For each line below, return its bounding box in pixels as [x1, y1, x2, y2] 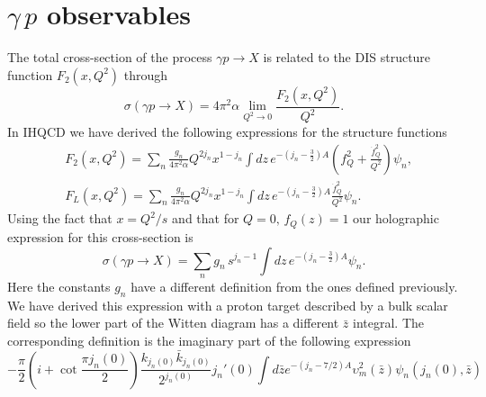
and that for [172, 209, 239, 228]
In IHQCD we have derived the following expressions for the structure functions [7, 122, 447, 141]
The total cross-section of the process [7, 48, 212, 67]
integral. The [353, 313, 425, 332]
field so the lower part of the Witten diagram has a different [7, 313, 339, 332]
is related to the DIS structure [263, 48, 431, 67]
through [123, 65, 167, 84]
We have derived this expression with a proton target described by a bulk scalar [7, 295, 448, 314]
